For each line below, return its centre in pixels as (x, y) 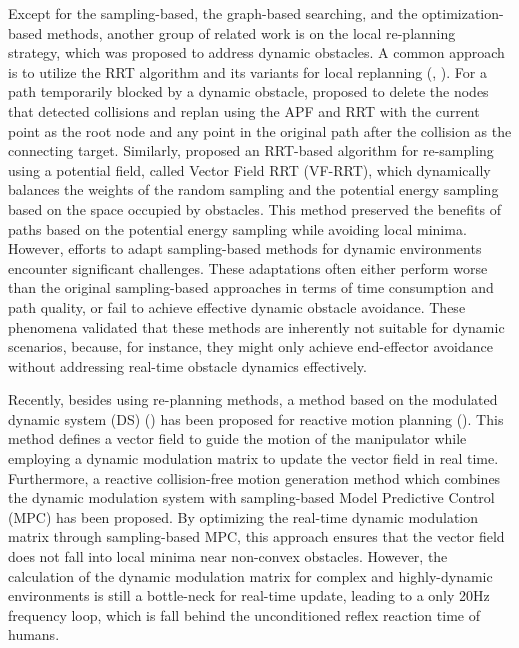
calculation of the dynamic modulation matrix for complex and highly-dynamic (250, 575)
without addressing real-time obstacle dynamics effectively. (187, 365)
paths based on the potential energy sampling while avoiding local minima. (237, 228)
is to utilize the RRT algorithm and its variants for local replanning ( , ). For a (247, 71)
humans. (34, 634)
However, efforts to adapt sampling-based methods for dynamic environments (245, 248)
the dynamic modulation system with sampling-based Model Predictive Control (251, 497)
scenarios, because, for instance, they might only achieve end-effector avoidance (250, 346)
